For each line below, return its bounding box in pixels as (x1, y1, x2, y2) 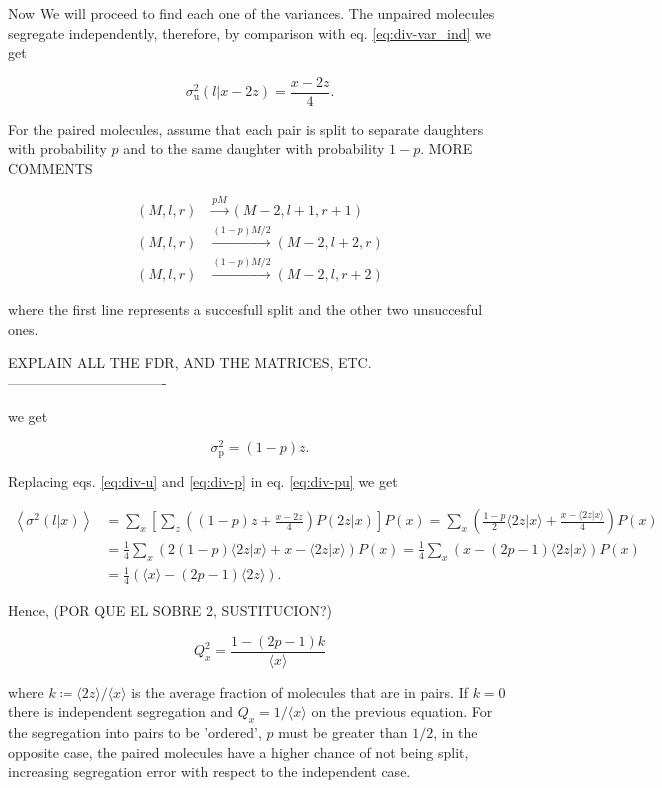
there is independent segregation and (8, 701, 234, 722)
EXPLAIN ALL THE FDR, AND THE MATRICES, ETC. (8, 352, 372, 373)
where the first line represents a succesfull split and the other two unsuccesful (8, 299, 483, 320)
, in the (433, 722, 478, 743)
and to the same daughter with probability (123, 138, 385, 159)
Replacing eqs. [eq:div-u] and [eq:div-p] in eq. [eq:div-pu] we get (8, 470, 398, 491)
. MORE (420, 138, 473, 159)
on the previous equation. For (311, 701, 493, 722)
